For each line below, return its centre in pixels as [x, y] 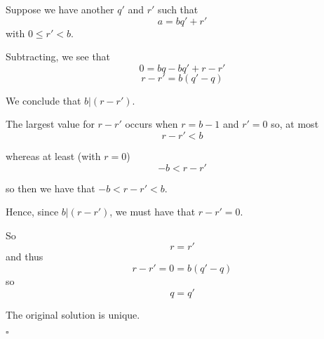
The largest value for [50, 124]
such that [178, 9]
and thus [25, 257]
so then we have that [50, 188]
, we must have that [153, 212]
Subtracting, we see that [58, 56]
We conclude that [43, 100]
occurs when [151, 124]
